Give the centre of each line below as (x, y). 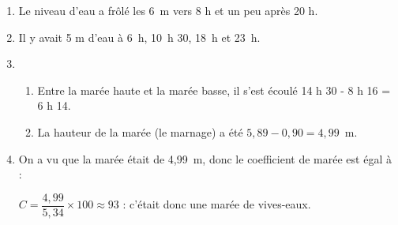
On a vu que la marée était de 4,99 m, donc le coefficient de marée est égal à (205, 158)
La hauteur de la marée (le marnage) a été (140, 131)
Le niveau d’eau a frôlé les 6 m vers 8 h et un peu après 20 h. (168, 10)
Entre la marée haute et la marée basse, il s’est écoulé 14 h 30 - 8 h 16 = (214, 90)
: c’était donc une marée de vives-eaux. (217, 204)
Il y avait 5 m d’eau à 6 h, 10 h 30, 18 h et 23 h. (139, 37)
